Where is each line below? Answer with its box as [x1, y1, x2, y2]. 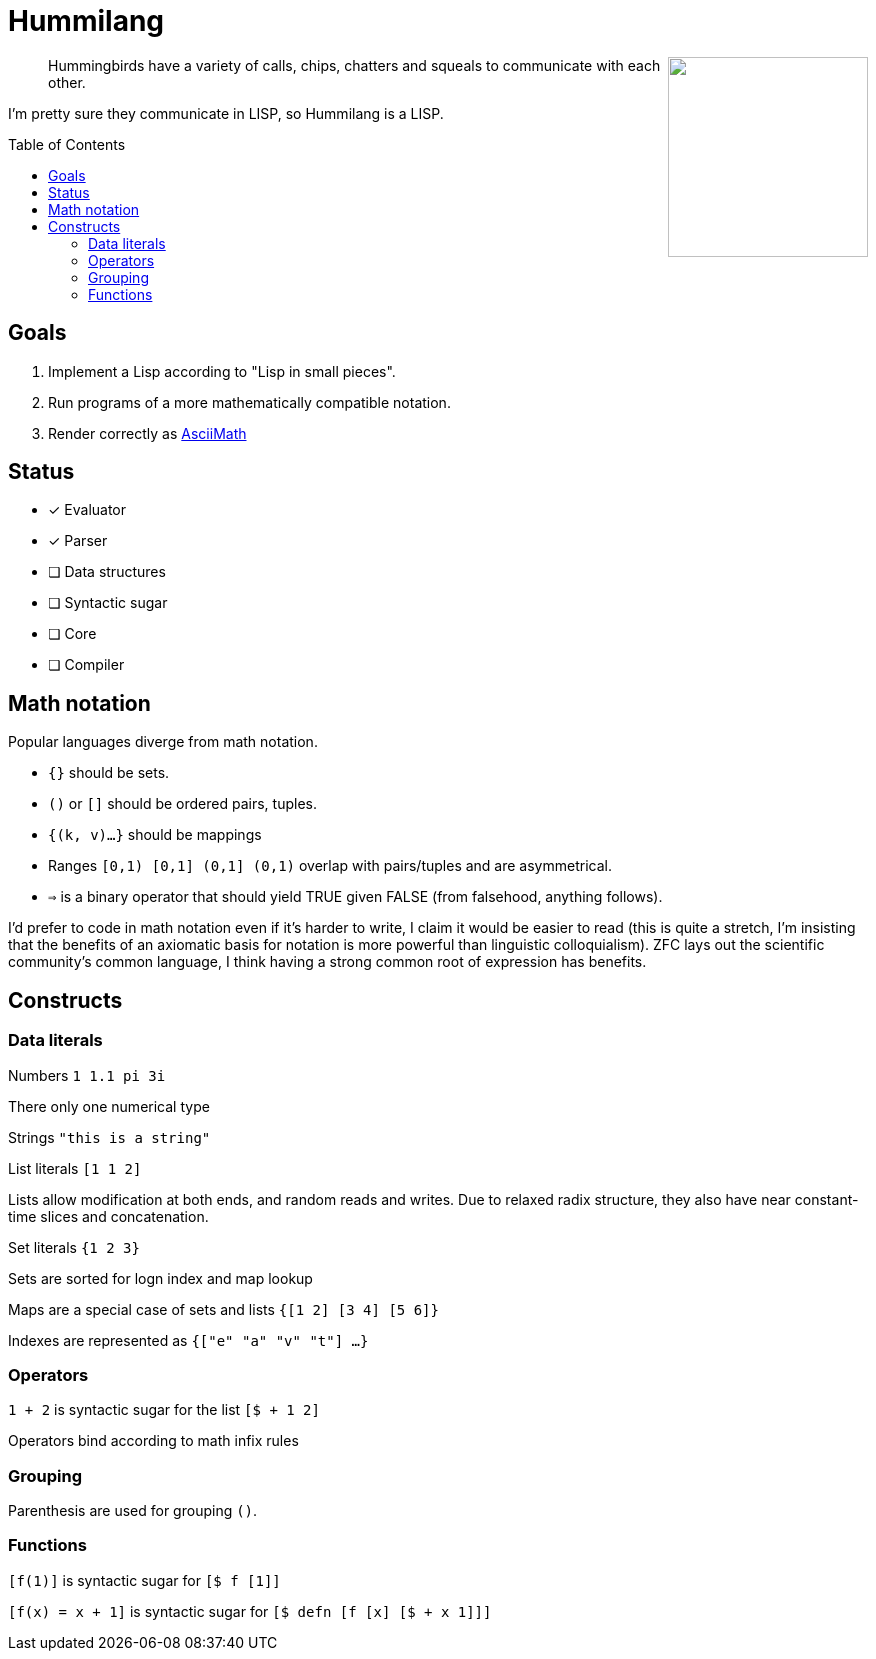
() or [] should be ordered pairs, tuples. [48, 795, 317, 813]
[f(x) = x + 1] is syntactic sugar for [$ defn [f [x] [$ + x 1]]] [8, 1602, 492, 1620]
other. [48, 73, 86, 91]
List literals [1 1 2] [8, 1159, 142, 1177]
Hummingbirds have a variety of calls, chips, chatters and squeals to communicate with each [48, 56, 661, 74]
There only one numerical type [8, 1097, 210, 1115]
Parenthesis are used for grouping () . [8, 1502, 258, 1519]
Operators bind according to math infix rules [8, 1432, 299, 1450]
